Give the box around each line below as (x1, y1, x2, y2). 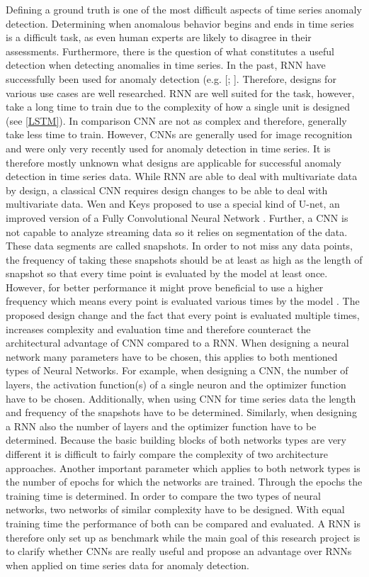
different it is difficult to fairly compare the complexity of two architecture (6, 447, 328, 461)
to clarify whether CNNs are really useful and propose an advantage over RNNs (6, 544, 352, 559)
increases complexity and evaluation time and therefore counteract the (6, 321, 311, 336)
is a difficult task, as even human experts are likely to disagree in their (6, 30, 312, 45)
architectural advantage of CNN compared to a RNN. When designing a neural (6, 335, 349, 350)
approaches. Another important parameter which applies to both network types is (6, 460, 361, 475)
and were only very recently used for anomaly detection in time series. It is (6, 140, 331, 155)
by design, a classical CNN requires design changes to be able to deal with (6, 182, 328, 197)
